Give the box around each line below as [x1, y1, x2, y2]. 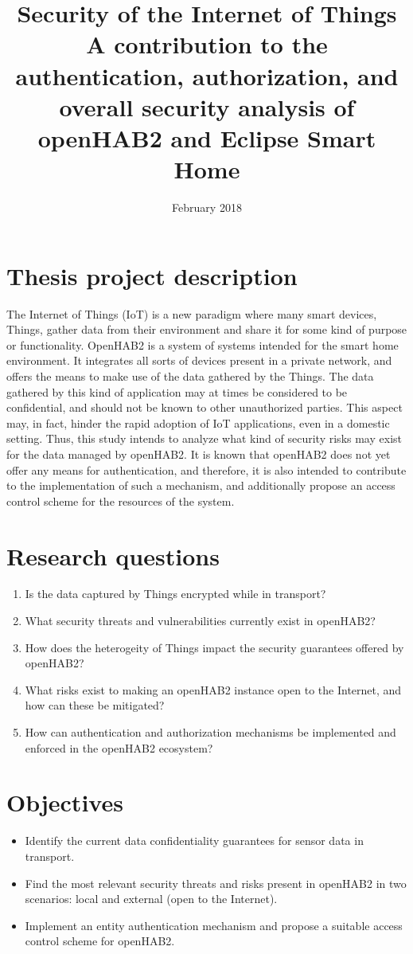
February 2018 [172, 199, 242, 216]
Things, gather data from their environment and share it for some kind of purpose [6, 321, 407, 338]
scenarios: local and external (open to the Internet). [25, 890, 278, 907]
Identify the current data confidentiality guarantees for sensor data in [25, 832, 364, 849]
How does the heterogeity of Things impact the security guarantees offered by [25, 639, 404, 655]
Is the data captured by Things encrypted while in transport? [25, 585, 326, 602]
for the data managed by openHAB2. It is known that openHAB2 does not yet [6, 445, 391, 462]
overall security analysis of [59, 90, 355, 123]
